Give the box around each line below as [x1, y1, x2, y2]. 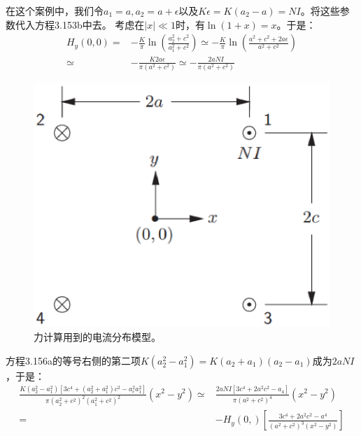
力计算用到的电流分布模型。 [34, 330, 161, 344]
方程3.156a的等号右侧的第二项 [6, 353, 141, 367]
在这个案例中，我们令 [6, 3, 104, 17]
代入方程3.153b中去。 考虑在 [15, 17, 145, 31]
